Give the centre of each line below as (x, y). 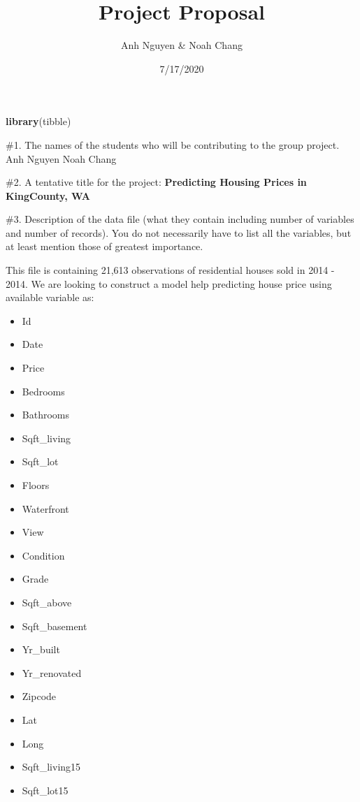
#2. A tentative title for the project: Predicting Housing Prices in (156, 182)
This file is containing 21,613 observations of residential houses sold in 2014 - (170, 270)
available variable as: (50, 297)
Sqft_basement (55, 626)
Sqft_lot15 (45, 790)
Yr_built (41, 649)
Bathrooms (45, 415)
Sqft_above (47, 602)
